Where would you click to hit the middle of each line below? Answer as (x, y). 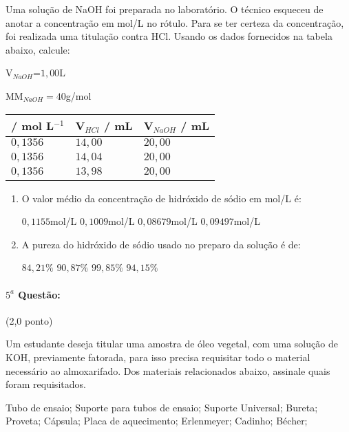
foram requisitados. (46, 384)
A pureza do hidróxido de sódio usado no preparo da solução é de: (161, 244)
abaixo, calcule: (38, 49)
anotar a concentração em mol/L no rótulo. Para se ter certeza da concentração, (175, 22)
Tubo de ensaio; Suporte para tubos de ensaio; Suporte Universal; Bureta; (162, 407)
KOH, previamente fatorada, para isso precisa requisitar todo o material (158, 357)
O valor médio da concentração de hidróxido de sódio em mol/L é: (161, 198)
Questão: (39, 294)
